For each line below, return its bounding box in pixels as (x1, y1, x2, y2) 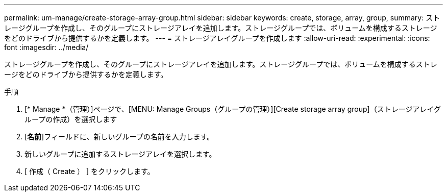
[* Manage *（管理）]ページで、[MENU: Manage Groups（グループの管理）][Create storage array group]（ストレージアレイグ (24, 105, 441, 113)
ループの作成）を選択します (24, 115, 117, 124)
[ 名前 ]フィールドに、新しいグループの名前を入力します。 (24, 132, 214, 141)
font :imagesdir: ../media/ (4, 43, 89, 52)
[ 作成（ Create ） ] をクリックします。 (24, 167, 155, 176)
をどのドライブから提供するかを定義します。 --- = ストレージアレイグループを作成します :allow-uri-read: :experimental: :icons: (4, 34, 430, 42)
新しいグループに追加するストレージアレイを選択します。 (24, 150, 216, 158)
